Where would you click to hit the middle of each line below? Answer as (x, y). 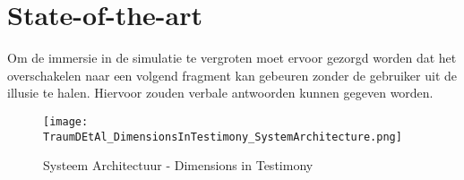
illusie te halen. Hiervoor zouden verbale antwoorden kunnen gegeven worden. (220, 93)
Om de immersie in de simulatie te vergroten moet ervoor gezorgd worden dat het (232, 58)
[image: (66, 121)
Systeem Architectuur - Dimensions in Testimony (178, 165)
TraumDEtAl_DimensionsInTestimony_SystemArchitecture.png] (223, 137)
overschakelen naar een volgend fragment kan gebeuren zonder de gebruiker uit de (232, 75)
